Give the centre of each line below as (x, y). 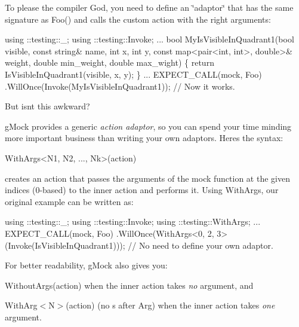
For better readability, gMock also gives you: (86, 265)
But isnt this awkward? (47, 106)
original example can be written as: (69, 201)
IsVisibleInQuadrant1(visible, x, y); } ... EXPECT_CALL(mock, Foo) (133, 74)
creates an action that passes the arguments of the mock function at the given (147, 178)
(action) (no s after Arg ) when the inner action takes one (170, 305)
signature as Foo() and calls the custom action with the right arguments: (138, 19)
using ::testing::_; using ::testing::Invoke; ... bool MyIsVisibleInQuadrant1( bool (149, 39)
